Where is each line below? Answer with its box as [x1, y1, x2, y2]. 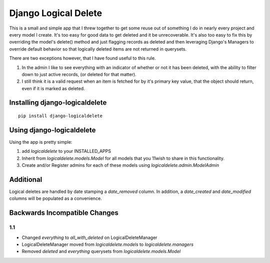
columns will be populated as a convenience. [9, 195, 102, 201]
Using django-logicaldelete [9, 126, 96, 134]
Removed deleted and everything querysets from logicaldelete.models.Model [21, 248, 181, 254]
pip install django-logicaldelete [18, 113, 102, 119]
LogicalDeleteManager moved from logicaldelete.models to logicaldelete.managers [21, 241, 193, 247]
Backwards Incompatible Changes [9, 208, 118, 217]
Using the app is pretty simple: [9, 139, 72, 145]
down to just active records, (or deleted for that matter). [21, 71, 137, 77]
